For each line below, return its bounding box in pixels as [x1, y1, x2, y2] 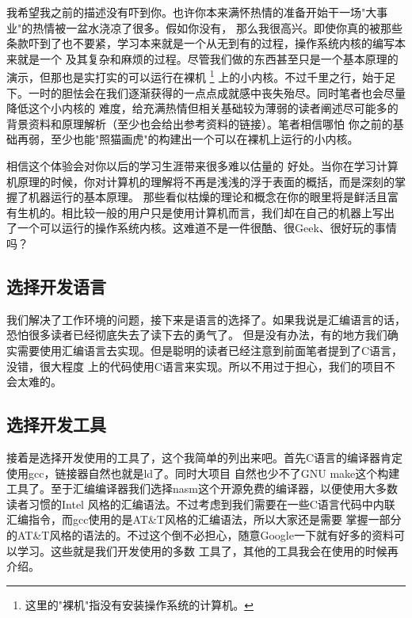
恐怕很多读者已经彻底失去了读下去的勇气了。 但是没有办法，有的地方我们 [6, 326, 387, 343]
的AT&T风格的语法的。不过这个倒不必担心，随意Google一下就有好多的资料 [6, 526, 394, 543]
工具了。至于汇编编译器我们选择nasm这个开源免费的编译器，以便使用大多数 [6, 480, 398, 497]
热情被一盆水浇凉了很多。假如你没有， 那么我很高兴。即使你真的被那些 [32, 19, 402, 36]
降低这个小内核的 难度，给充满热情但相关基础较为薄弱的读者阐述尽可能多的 [6, 100, 399, 116]
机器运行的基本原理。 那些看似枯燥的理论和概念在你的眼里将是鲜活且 [28, 189, 387, 205]
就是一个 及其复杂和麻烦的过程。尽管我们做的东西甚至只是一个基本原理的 [17, 50, 399, 67]
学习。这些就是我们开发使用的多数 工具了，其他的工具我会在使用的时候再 [17, 542, 399, 559]
